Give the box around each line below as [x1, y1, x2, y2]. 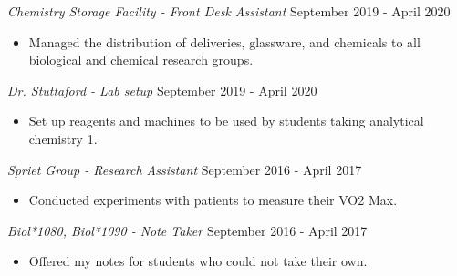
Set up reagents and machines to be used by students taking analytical [28, 111, 424, 130]
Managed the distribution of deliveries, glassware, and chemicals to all [28, 32, 421, 51]
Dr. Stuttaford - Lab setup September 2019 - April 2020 [7, 80, 317, 99]
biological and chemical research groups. [28, 50, 254, 69]
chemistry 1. [28, 128, 98, 148]
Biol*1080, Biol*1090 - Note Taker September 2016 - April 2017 [7, 220, 368, 240]
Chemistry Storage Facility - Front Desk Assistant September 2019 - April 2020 [7, 2, 451, 20]
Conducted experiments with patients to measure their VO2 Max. [28, 190, 398, 210]
